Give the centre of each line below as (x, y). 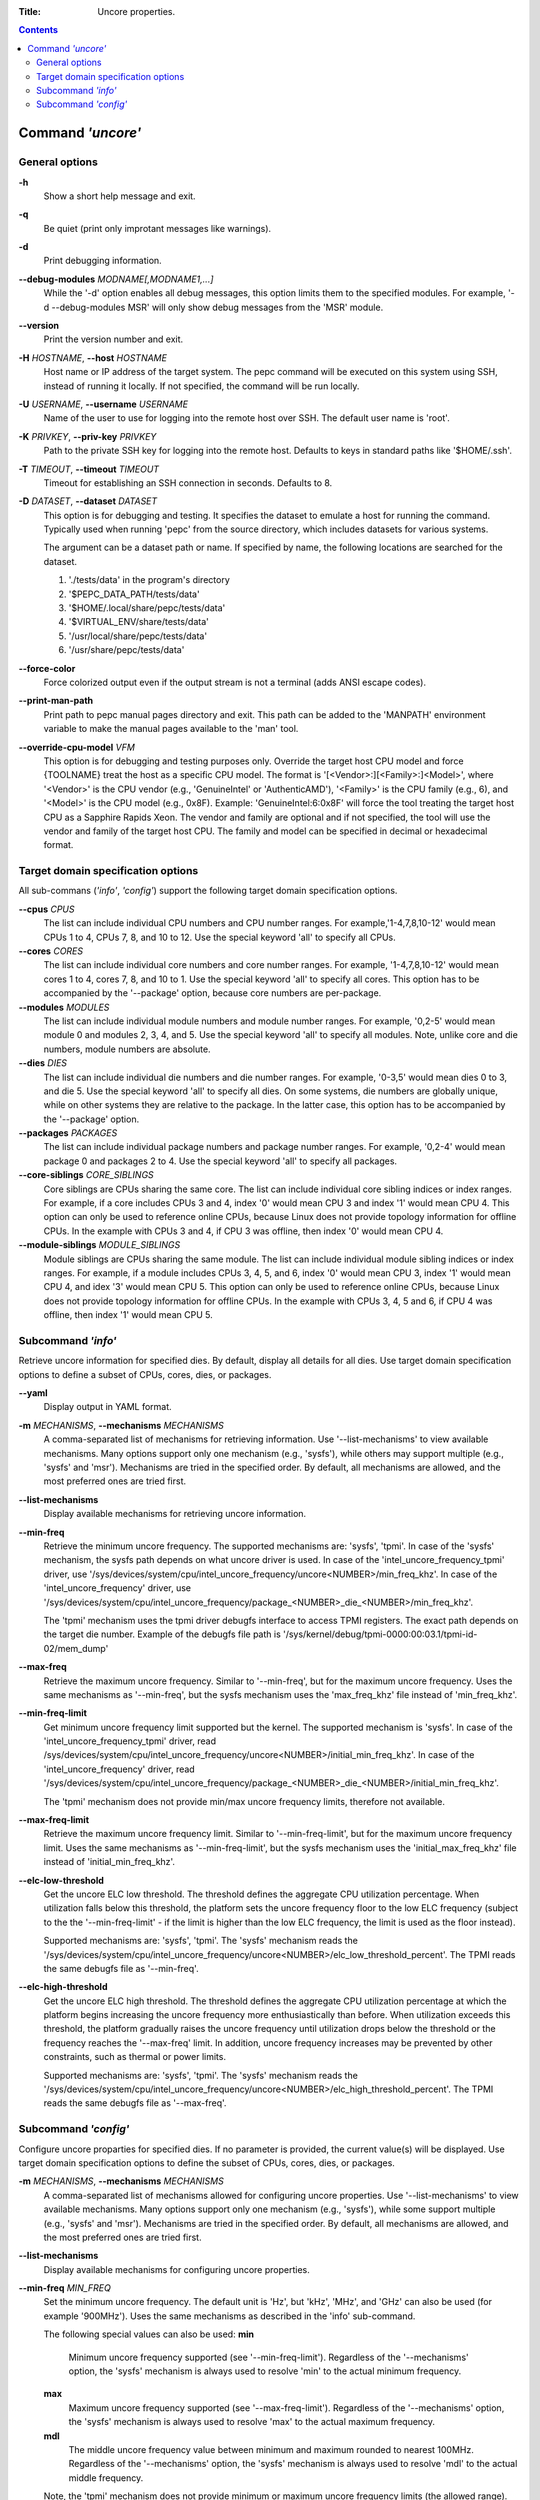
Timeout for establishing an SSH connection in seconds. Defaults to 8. (188, 482)
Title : (30, 11)
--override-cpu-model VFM (76, 747)
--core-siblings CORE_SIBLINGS (86, 1175)
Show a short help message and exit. (119, 196)
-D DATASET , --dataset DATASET (88, 501)
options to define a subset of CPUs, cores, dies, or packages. (145, 1374)
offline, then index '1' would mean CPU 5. (128, 1315)
